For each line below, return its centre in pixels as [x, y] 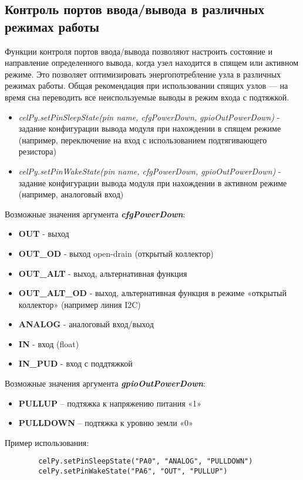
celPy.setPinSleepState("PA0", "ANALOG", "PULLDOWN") [146, 461]
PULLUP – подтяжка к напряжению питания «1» [110, 403]
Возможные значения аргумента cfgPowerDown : [95, 214]
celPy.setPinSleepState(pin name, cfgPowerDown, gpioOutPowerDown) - [149, 117]
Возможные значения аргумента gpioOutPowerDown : [105, 383]
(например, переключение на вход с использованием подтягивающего [143, 140]
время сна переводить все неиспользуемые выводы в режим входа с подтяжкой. [147, 97]
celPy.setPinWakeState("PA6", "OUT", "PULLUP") [133, 471]
